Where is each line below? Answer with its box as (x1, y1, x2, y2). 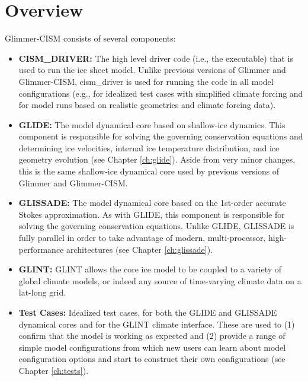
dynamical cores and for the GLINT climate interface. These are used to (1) (18, 317, 295, 330)
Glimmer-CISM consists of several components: (5, 32, 176, 45)
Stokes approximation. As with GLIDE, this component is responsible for (18, 208, 285, 220)
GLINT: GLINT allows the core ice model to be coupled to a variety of (18, 263, 282, 275)
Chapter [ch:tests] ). (18, 364, 89, 376)
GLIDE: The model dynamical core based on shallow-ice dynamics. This (18, 118, 285, 131)
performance (18, 243, 64, 255)
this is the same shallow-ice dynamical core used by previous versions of (18, 165, 280, 177)
